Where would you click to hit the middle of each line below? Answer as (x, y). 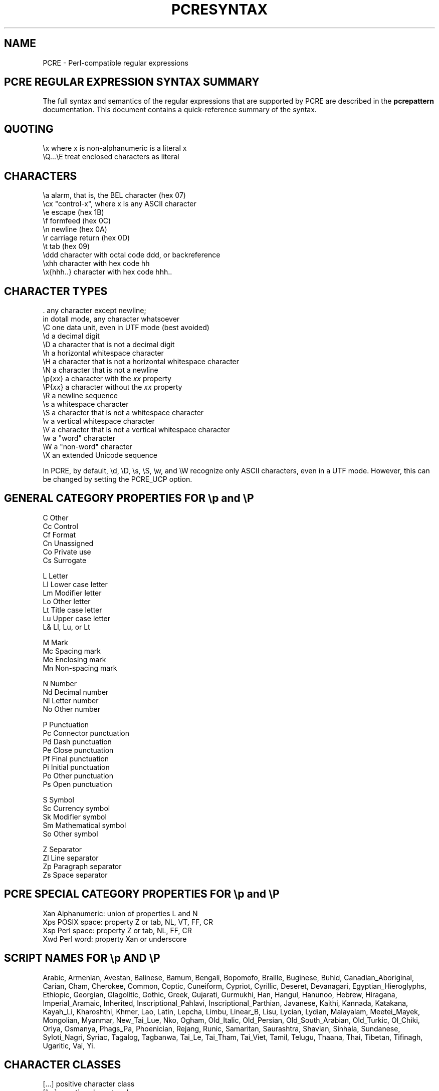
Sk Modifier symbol (75, 816)
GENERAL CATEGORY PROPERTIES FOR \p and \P (129, 498)
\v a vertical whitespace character (99, 421)
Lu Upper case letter (76, 618)
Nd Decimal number (76, 692)
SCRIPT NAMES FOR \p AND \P (82, 958)
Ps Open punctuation (77, 784)
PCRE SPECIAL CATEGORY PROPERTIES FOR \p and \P (142, 894)
